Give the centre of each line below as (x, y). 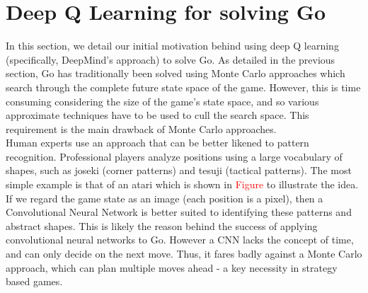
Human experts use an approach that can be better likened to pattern (157, 143)
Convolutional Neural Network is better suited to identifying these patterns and (179, 212)
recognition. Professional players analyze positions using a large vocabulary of (174, 156)
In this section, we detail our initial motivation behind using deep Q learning (172, 46)
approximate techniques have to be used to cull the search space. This (157, 115)
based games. (34, 281)
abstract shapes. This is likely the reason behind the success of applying (162, 225)
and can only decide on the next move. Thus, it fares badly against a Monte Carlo (184, 254)
